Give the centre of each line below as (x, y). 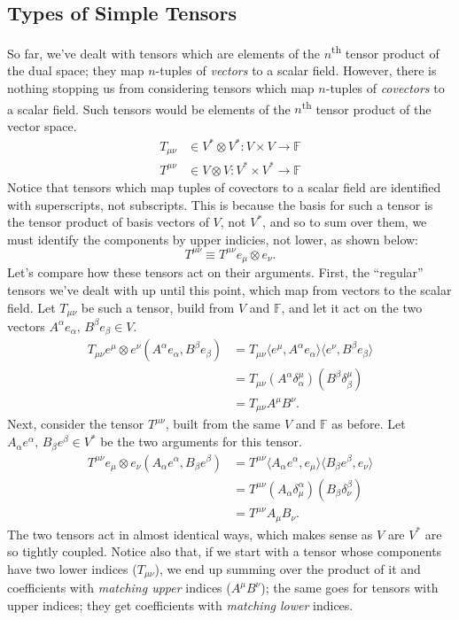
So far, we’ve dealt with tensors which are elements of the (164, 53)
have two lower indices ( (72, 568)
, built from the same (223, 424)
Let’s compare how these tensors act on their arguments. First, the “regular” (215, 272)
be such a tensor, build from (158, 307)
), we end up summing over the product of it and (288, 568)
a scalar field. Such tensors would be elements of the (149, 108)
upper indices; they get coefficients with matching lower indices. (180, 604)
